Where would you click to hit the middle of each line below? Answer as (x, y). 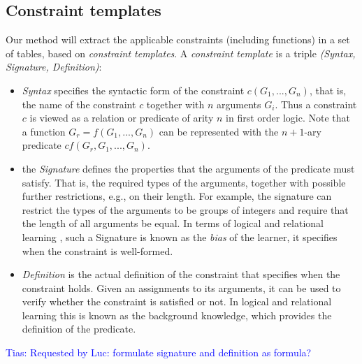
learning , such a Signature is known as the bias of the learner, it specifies (180, 236)
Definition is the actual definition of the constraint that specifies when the (181, 274)
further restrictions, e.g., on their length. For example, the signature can (177, 196)
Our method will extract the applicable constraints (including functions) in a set (178, 39)
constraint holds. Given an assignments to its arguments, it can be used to (181, 287)
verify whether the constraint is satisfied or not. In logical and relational (177, 301)
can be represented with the (219, 131)
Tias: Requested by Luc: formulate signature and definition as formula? (159, 352)
